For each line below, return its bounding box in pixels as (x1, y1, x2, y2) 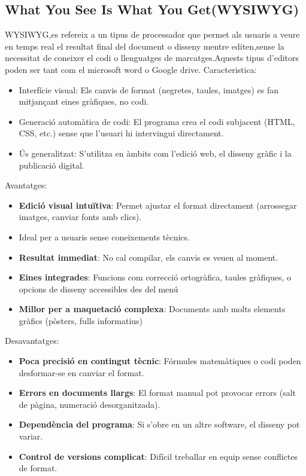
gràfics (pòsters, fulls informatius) (19, 314, 143, 327)
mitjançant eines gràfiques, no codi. (19, 95, 149, 108)
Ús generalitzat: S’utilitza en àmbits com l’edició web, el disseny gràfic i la (19, 147, 292, 159)
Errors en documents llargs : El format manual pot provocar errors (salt (19, 386, 296, 399)
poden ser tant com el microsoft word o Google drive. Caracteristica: (5, 63, 257, 75)
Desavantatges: (5, 334, 59, 347)
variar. (19, 430, 43, 443)
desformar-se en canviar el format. (19, 366, 144, 379)
